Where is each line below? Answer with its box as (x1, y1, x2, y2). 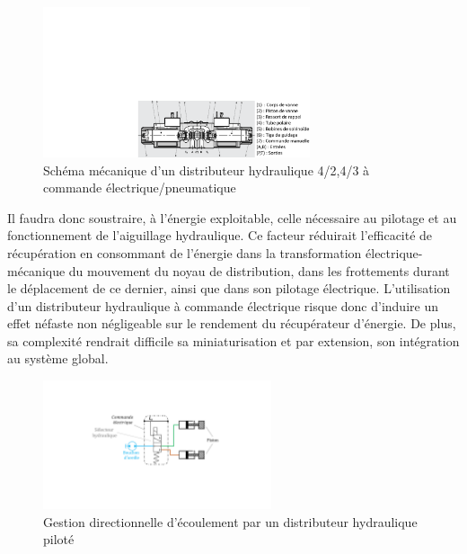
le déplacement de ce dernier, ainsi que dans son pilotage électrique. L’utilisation (7, 279, 451, 298)
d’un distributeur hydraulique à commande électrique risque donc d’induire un (7, 296, 438, 315)
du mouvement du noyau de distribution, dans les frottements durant (68, 261, 450, 280)
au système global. (7, 349, 109, 368)
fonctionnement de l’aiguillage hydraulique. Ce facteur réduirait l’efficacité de (7, 226, 433, 245)
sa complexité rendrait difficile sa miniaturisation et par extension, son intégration (7, 331, 460, 350)
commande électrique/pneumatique (43, 178, 236, 197)
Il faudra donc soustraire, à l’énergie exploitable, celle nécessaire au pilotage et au (7, 208, 457, 227)
